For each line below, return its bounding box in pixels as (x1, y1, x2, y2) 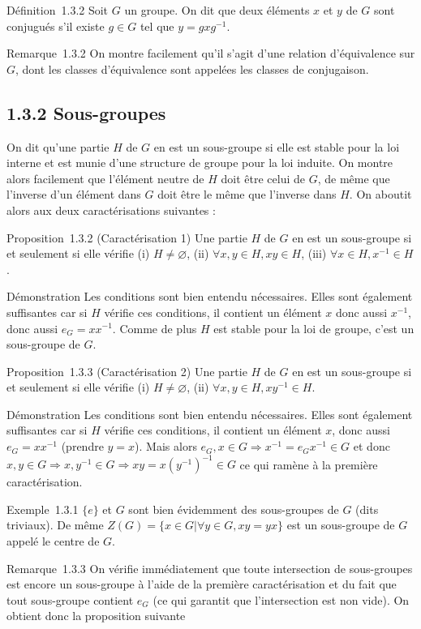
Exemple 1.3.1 (6, 500, 79, 517)
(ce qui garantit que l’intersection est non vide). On (153, 591, 410, 608)
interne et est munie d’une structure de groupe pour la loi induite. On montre (6, 154, 393, 171)
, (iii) (301, 245, 327, 262)
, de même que (317, 169, 390, 186)
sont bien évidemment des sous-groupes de (128, 500, 339, 517)
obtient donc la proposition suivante (6, 607, 186, 624)
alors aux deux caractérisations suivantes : (6, 201, 216, 218)
